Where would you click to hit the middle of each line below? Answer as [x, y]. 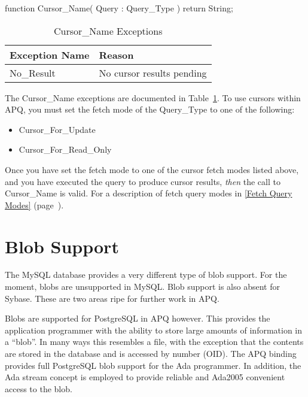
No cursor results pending [153, 72]
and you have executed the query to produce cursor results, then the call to [143, 181]
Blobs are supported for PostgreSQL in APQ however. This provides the [138, 318]
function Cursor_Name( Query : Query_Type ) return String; [119, 8]
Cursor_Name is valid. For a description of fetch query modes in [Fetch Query [149, 193]
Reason [116, 54]
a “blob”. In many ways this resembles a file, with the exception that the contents [154, 342]
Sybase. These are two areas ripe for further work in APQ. [112, 298]
